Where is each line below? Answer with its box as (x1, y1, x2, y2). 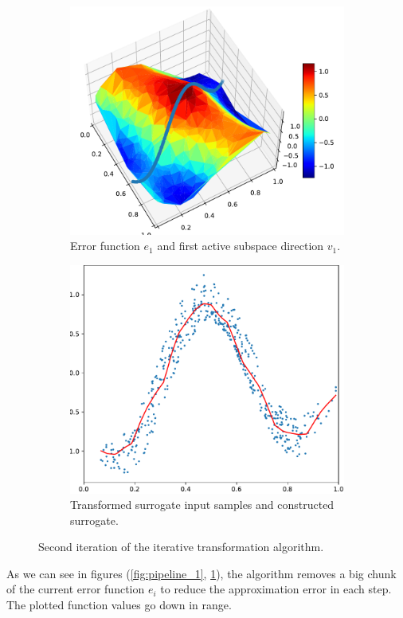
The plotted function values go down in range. (6, 596, 232, 613)
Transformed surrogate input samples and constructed (70, 496, 335, 513)
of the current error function (6, 581, 145, 597)
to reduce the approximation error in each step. (160, 581, 392, 597)
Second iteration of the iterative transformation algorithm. (38, 538, 324, 555)
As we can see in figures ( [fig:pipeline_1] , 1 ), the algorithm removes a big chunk (6, 565, 397, 581)
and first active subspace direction (157, 237, 324, 254)
